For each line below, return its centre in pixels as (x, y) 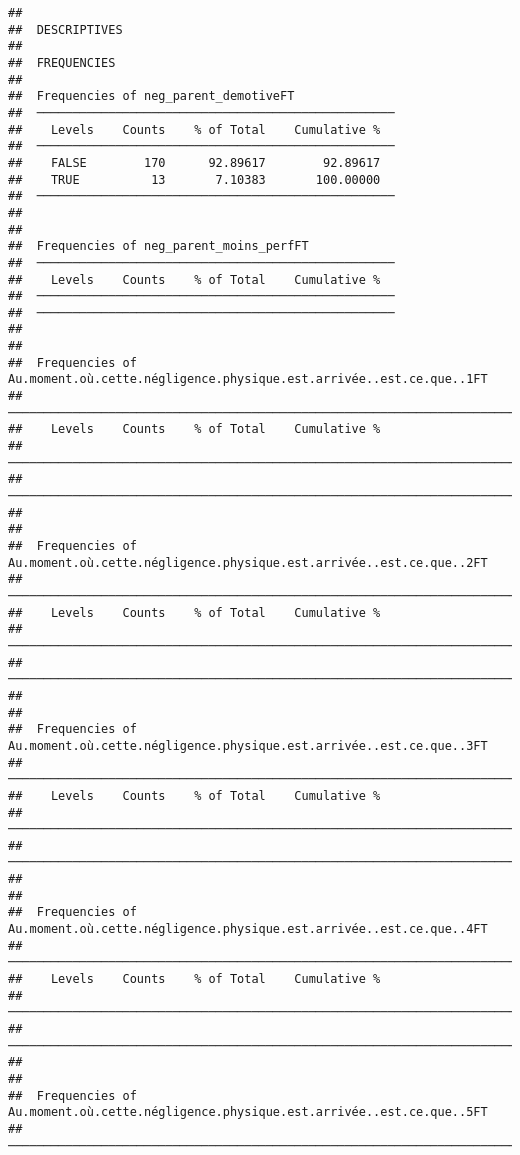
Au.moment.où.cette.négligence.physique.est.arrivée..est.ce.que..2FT (248, 562)
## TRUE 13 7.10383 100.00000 (194, 179)
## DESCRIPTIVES (65, 29)
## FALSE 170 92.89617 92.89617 (194, 162)
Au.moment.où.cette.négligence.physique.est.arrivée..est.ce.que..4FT (248, 929)
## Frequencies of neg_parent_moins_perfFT (158, 246)
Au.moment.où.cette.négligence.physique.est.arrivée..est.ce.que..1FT (248, 379)
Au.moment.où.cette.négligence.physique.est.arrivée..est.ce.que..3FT (248, 745)
